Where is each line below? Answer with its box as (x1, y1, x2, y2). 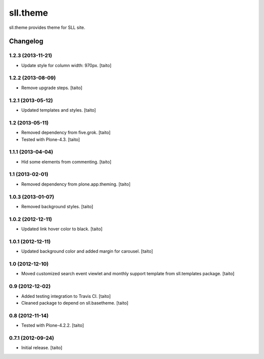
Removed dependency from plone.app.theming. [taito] (21, 181, 131, 187)
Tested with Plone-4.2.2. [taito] (21, 322, 84, 328)
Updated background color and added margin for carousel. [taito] (21, 248, 154, 254)
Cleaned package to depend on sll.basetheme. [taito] (21, 300, 129, 306)
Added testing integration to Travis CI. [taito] (21, 293, 111, 299)
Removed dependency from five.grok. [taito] (21, 130, 111, 136)
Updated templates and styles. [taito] (21, 107, 96, 113)
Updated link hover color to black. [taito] (21, 226, 103, 232)
